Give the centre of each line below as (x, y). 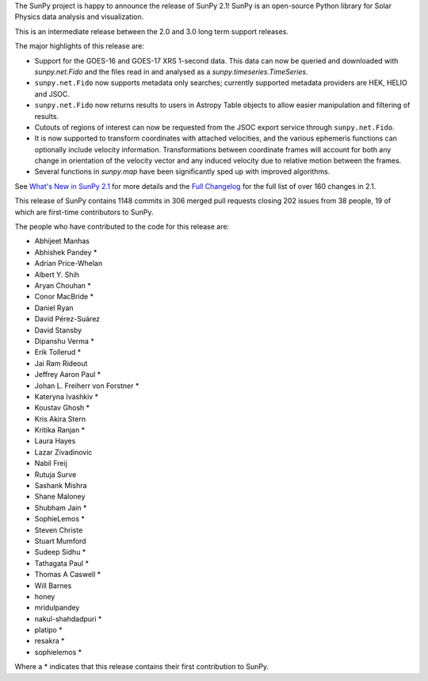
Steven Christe (59, 530)
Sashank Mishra (61, 486)
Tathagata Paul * (61, 563)
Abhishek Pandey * (66, 252)
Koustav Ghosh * (62, 408)
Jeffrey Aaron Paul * (68, 375)
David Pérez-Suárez (67, 319)
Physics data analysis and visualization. (79, 17)
